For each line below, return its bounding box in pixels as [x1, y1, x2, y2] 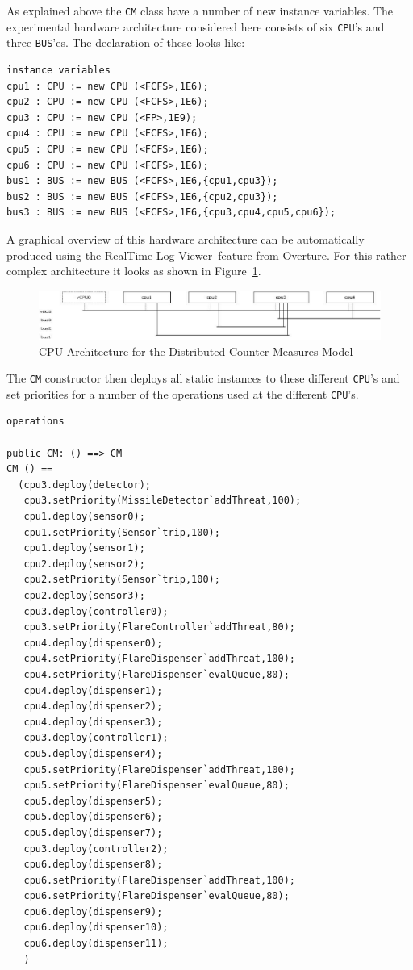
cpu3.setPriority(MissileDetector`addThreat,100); [23, 495, 302, 507]
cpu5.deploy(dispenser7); [23, 826, 163, 838]
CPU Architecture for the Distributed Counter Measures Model [39, 342, 353, 359]
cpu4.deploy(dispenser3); [23, 716, 163, 728]
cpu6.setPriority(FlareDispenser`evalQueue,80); [23, 890, 290, 902]
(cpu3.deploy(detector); [18, 479, 151, 491]
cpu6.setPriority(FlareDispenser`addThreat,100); [23, 874, 295, 886]
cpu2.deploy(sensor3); [23, 590, 145, 601]
